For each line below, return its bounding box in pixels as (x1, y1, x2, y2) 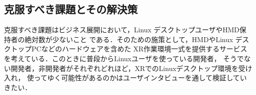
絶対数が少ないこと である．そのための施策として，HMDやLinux (24, 34, 233, 44)
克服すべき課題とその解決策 (4, 1, 138, 17)
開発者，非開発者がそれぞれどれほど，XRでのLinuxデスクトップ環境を (10, 63, 239, 73)
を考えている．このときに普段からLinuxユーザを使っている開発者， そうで (4, 53, 244, 63)
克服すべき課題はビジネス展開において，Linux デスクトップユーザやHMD (4, 24, 240, 35)
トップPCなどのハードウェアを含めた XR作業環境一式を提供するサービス (10, 44, 248, 54)
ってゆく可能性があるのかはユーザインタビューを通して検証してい (34, 72, 247, 83)
